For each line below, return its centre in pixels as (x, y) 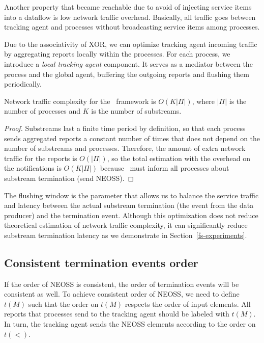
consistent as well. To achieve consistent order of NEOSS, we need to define (122, 294)
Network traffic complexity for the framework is (80, 101)
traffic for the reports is (41, 158)
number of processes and (42, 111)
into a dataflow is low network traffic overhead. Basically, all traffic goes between (130, 17)
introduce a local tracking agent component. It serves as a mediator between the (128, 63)
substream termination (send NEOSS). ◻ (69, 178)
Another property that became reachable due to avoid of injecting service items (128, 7)
